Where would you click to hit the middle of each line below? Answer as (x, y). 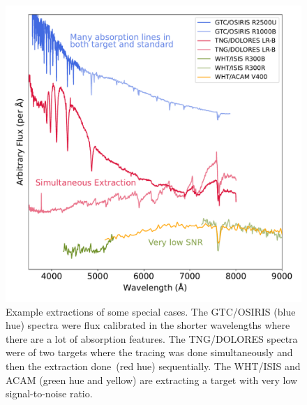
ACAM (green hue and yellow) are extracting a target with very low (152, 380)
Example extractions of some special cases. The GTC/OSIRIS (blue (151, 311)
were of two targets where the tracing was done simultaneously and (149, 352)
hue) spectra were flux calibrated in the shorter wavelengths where (148, 325)
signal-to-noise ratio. (49, 393)
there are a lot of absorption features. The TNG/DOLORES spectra (152, 338)
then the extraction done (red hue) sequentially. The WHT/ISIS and (153, 366)
